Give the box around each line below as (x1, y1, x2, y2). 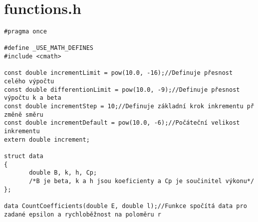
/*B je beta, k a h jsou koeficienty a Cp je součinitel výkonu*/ (29, 177, 255, 185)
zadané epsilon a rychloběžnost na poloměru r (4, 211, 161, 218)
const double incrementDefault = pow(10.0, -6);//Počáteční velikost (4, 119, 240, 127)
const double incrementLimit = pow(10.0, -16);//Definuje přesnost (4, 69, 233, 77)
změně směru (4, 111, 43, 118)
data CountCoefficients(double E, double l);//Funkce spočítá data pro (4, 202, 247, 210)
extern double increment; (4, 136, 90, 143)
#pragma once (4, 28, 47, 35)
